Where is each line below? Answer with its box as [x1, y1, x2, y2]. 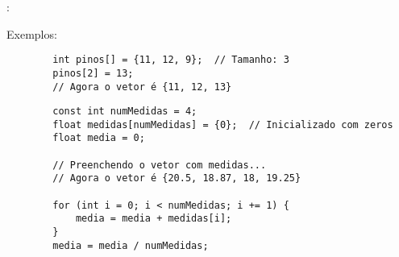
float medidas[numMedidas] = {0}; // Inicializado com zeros [52, 118, 393, 131]
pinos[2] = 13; [52, 67, 134, 79]
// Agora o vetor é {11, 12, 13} [52, 81, 232, 93]
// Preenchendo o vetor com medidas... [52, 159, 267, 171]
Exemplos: [6, 25, 57, 42]
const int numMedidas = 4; [52, 106, 197, 118]
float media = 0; [52, 132, 145, 144]
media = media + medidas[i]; [75, 213, 232, 225]
